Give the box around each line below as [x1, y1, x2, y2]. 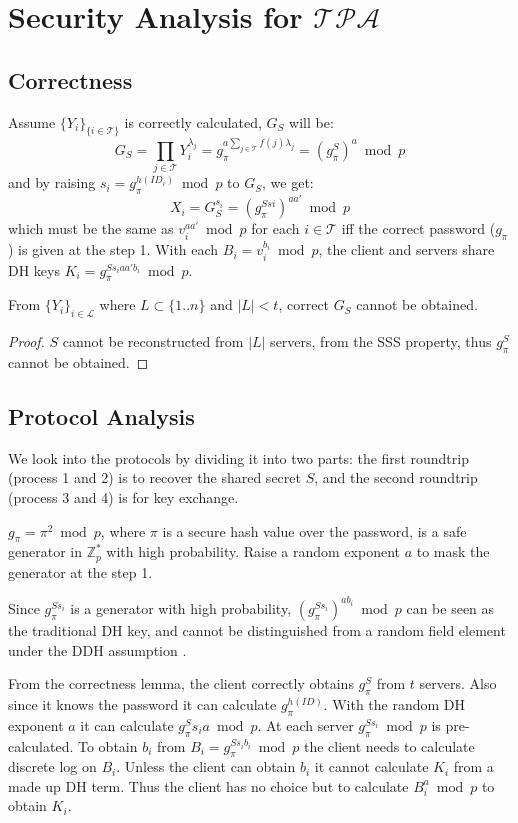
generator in [8, 541, 82, 562]
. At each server [257, 714, 354, 735]
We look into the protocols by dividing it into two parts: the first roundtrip [8, 447, 469, 468]
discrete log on [8, 756, 97, 777]
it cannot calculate [314, 756, 429, 777]
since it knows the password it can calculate [8, 693, 277, 714]
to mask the [416, 541, 490, 562]
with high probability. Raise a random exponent [106, 541, 400, 562]
